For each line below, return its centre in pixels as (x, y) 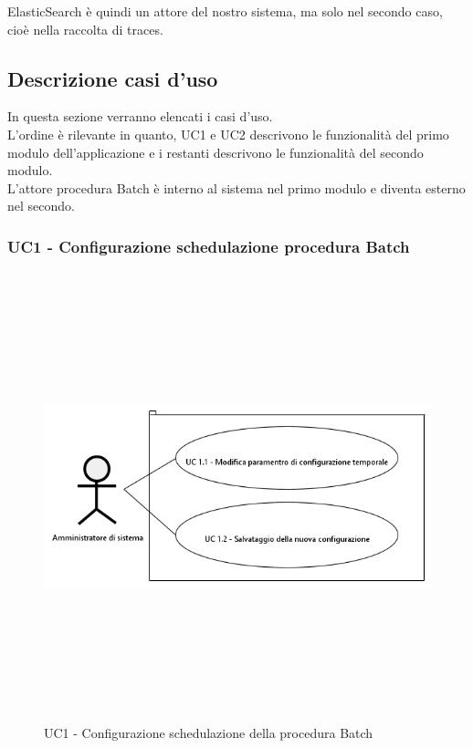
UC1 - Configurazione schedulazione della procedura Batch (209, 733)
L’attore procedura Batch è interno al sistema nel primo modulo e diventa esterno (236, 187)
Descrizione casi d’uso (113, 78)
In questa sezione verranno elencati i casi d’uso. (140, 116)
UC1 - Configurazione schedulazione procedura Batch (209, 246)
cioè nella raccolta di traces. (85, 29)
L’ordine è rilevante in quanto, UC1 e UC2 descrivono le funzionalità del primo (228, 134)
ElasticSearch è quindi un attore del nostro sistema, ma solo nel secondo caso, (225, 11)
